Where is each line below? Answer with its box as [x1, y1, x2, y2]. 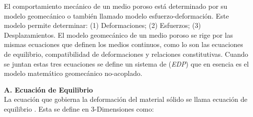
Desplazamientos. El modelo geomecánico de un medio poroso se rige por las [4, 29, 233, 40]
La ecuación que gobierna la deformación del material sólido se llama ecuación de [4, 94, 248, 104]
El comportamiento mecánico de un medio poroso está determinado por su [4, 1, 228, 11]
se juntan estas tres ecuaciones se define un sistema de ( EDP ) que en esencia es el [4, 58, 249, 69]
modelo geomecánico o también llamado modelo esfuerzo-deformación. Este [4, 10, 229, 21]
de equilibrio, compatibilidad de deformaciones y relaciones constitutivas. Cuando [4, 48, 249, 59]
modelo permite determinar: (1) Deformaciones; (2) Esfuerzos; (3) [4, 20, 201, 30]
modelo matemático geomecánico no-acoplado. [4, 68, 142, 78]
